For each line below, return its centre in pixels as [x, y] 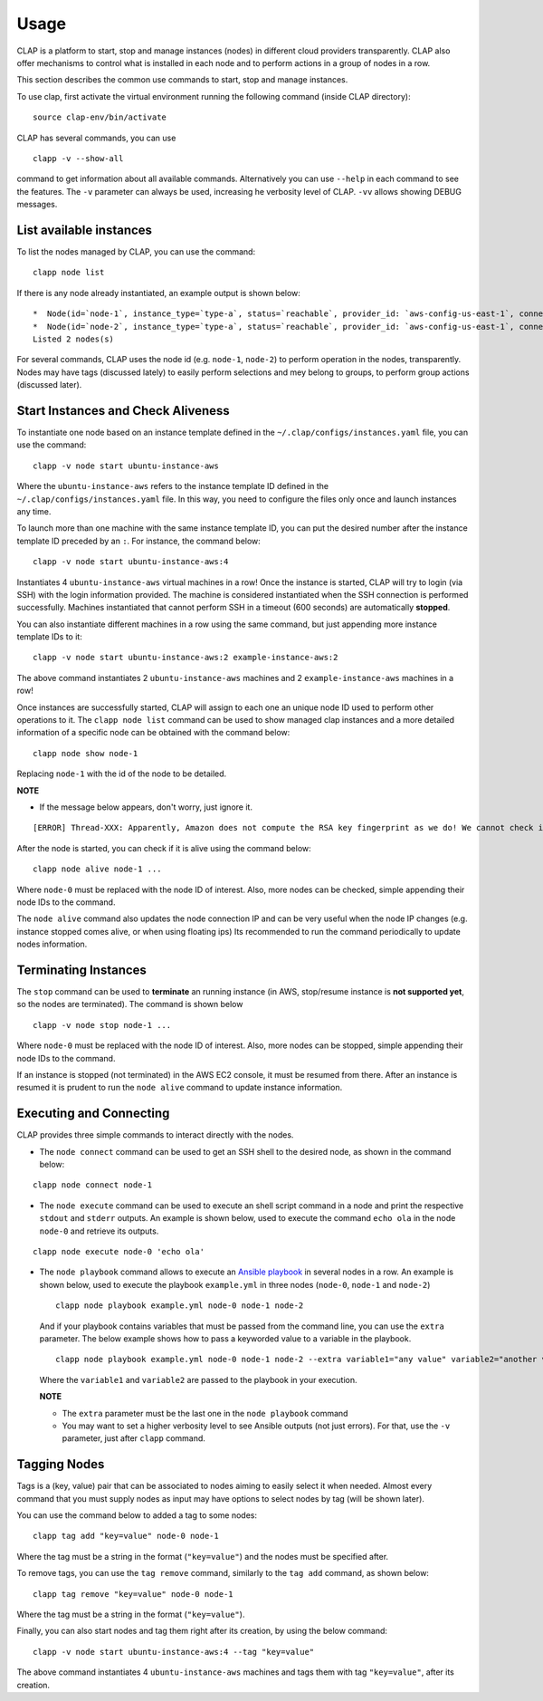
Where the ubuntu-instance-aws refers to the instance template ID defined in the [173, 486]
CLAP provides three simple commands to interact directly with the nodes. [155, 1135]
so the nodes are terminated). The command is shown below [130, 1004]
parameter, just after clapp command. [133, 1438]
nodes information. [52, 944]
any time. [34, 511]
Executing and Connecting [93, 1114]
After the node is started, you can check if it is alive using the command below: [164, 848]
